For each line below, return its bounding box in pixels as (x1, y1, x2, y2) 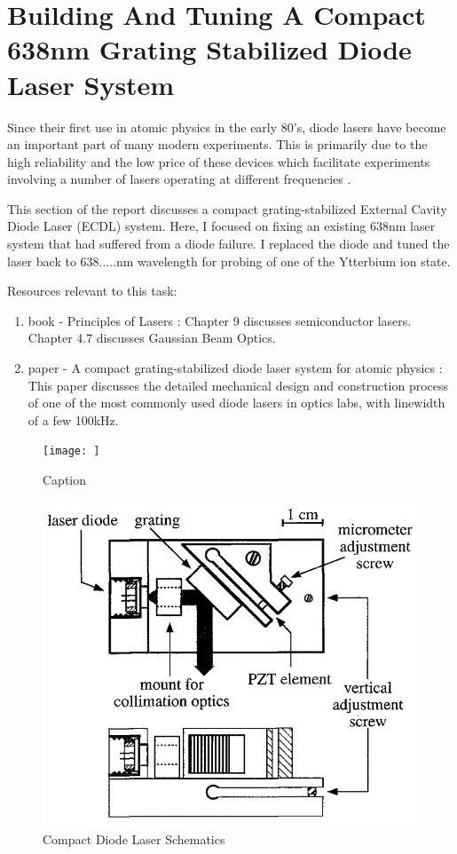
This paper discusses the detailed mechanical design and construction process (28, 376, 449, 394)
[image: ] (43, 445, 100, 458)
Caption (43, 470, 87, 489)
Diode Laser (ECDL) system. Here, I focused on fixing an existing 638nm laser (7, 217, 436, 235)
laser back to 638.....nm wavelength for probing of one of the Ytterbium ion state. (7, 251, 451, 270)
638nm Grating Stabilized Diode (7, 31, 412, 67)
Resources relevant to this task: (7, 281, 177, 300)
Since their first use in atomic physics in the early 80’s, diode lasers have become (7, 117, 446, 136)
